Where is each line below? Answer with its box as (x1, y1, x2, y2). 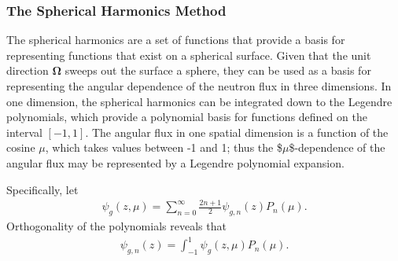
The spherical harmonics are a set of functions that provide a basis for (6, 31, 345, 48)
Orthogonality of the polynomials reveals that (6, 218, 227, 234)
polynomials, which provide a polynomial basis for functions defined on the (6, 108, 367, 125)
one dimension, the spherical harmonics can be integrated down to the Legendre (6, 93, 392, 109)
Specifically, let (6, 181, 79, 197)
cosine (6, 139, 35, 156)
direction (6, 62, 49, 79)
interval (6, 123, 42, 140)
